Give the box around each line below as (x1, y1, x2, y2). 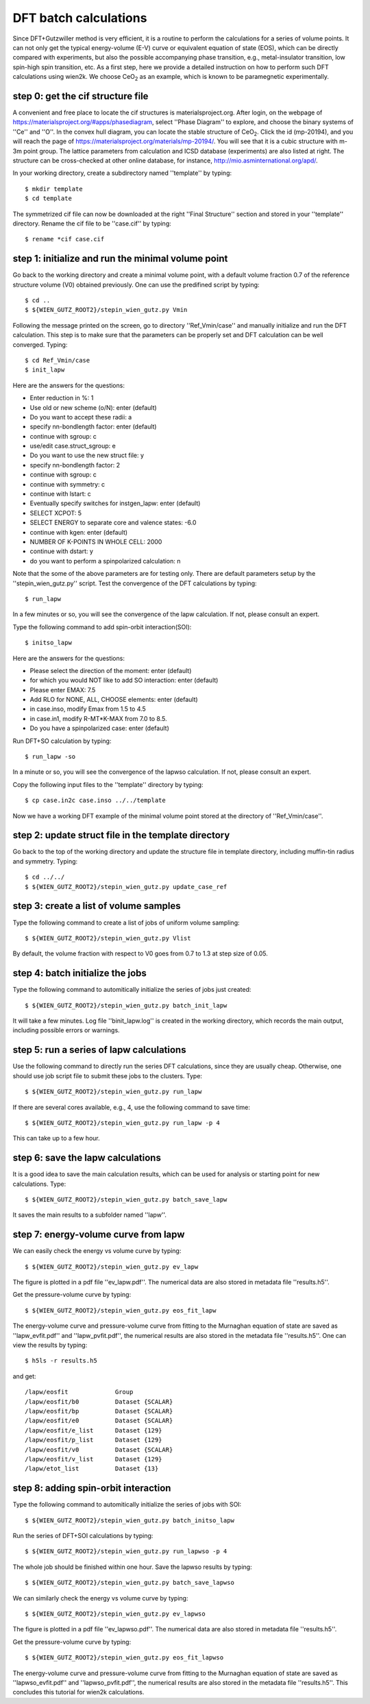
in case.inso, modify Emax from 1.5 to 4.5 (29, 705, 147, 713)
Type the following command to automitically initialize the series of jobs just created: (12, 986, 251, 994)
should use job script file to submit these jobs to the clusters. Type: (12, 1071, 202, 1080)
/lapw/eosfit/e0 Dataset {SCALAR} (25, 1417, 173, 1425)
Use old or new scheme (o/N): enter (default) (29, 403, 157, 411)
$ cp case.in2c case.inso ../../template (25, 796, 166, 805)
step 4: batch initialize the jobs (12, 967, 147, 979)
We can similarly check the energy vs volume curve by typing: (12, 1594, 188, 1602)
